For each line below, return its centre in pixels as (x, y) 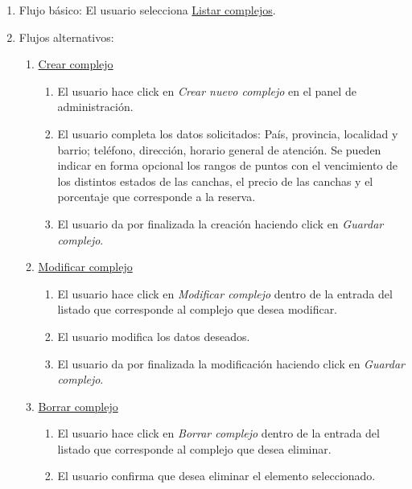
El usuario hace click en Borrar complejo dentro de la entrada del (218, 433)
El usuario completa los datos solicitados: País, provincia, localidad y (228, 133)
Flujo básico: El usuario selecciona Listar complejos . (147, 10)
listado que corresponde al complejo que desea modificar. (198, 309)
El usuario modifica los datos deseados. (154, 336)
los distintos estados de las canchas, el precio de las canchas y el (215, 181)
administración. (95, 107)
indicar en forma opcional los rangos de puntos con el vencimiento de (228, 165)
